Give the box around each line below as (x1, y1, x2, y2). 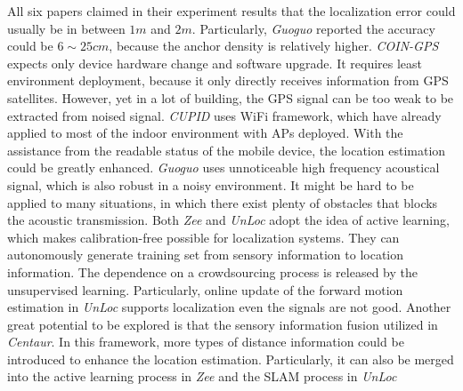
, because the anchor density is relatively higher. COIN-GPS (109, 36, 439, 55)
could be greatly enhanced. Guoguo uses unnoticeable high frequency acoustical (7, 158, 440, 177)
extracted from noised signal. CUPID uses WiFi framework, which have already (7, 106, 442, 124)
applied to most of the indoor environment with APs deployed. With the (7, 124, 403, 142)
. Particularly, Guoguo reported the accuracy (191, 19, 435, 37)
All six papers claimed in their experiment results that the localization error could (7, 2, 456, 20)
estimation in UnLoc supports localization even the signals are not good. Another (7, 298, 451, 316)
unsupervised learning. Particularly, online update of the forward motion (7, 280, 403, 299)
